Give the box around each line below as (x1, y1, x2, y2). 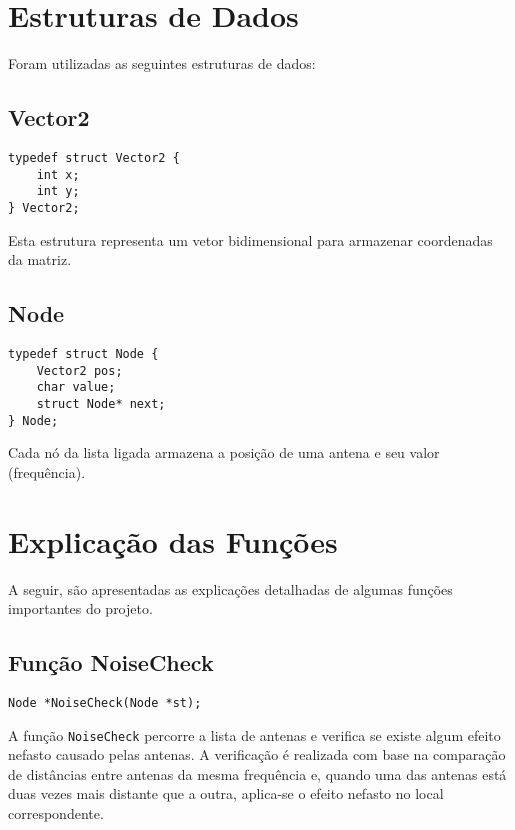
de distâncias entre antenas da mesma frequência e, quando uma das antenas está (8, 763, 507, 784)
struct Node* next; (36, 396, 166, 411)
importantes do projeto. (8, 598, 153, 619)
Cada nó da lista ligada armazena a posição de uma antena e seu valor (8, 442, 440, 463)
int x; (36, 167, 80, 182)
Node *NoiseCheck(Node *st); (8, 695, 202, 710)
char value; (36, 380, 116, 395)
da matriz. (8, 249, 72, 270)
